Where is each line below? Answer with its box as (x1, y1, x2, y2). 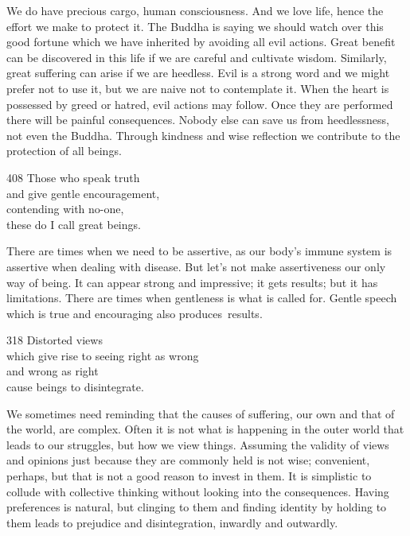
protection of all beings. (6, 142, 122, 159)
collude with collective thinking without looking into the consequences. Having (6, 483, 389, 499)
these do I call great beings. (6, 216, 141, 232)
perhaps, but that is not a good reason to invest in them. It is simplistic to (6, 468, 372, 484)
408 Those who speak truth (6, 169, 140, 185)
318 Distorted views (6, 332, 103, 348)
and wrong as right (6, 363, 99, 379)
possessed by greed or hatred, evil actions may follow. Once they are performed (6, 95, 393, 112)
